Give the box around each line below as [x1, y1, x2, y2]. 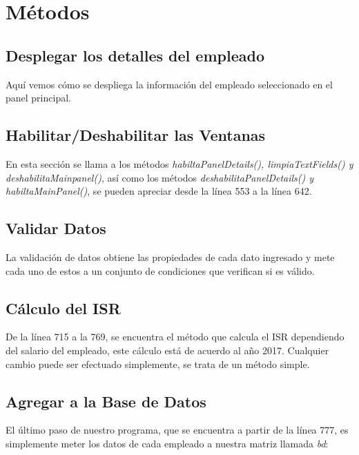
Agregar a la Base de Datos [6, 390, 206, 412]
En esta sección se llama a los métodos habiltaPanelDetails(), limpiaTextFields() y [6, 156, 353, 171]
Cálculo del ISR [6, 297, 121, 318]
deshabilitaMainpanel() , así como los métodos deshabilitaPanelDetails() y [6, 170, 314, 184]
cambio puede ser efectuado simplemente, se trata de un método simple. [6, 356, 310, 371]
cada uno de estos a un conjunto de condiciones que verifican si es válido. [6, 263, 315, 278]
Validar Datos [6, 217, 106, 239]
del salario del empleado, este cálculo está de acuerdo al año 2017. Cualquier [6, 342, 329, 357]
